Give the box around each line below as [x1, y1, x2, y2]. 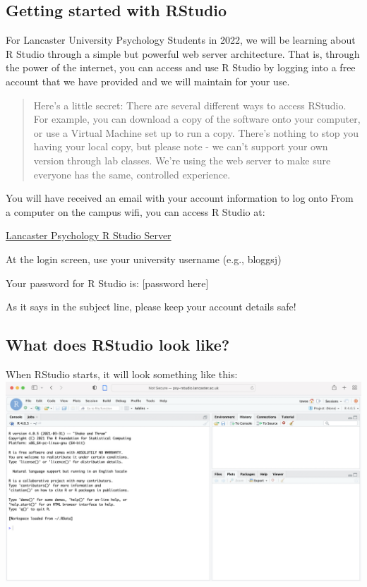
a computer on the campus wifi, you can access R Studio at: [6, 204, 265, 219]
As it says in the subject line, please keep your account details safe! [6, 299, 296, 314]
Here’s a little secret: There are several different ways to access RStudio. [33, 97, 347, 112]
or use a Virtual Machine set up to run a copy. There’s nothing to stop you [33, 125, 359, 140]
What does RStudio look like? [6, 334, 230, 356]
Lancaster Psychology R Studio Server [6, 228, 172, 243]
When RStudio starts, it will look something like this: [6, 366, 238, 381]
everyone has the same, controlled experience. [33, 167, 231, 181]
